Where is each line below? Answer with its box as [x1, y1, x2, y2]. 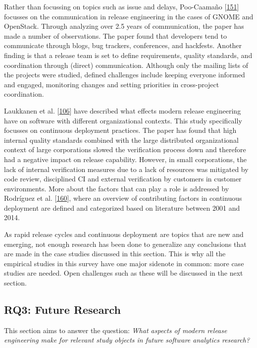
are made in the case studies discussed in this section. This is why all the [4, 248, 226, 259]
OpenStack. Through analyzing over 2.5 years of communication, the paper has [4, 21, 244, 31]
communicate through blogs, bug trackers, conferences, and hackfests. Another [4, 40, 242, 51]
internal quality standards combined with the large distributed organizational [4, 134, 239, 145]
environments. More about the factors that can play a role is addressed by [4, 183, 229, 193]
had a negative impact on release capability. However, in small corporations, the [4, 154, 247, 164]
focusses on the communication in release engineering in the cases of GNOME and [4, 11, 254, 21]
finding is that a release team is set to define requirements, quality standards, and [4, 50, 253, 60]
